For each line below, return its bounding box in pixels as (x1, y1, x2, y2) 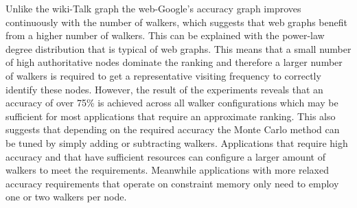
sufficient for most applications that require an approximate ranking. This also (5, 108, 336, 123)
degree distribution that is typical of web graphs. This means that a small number (5, 41, 352, 56)
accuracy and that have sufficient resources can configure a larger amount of (5, 149, 325, 163)
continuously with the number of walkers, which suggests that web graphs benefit (5, 14, 347, 29)
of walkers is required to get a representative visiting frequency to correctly (5, 68, 321, 82)
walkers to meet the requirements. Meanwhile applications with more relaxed (5, 163, 329, 177)
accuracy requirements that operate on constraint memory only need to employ (5, 176, 339, 190)
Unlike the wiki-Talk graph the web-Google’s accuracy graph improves (5, 1, 301, 15)
